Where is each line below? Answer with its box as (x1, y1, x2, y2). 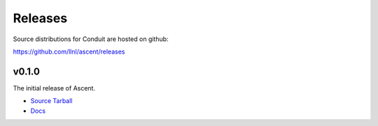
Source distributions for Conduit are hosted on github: (13, 35, 169, 43)
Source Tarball (30, 97, 73, 105)
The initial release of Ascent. (13, 84, 96, 92)
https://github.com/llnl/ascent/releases (13, 47, 125, 56)
